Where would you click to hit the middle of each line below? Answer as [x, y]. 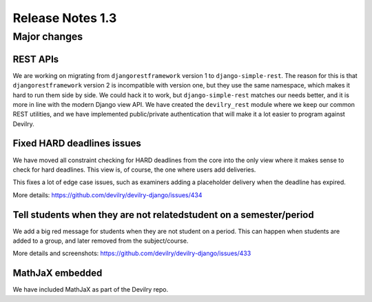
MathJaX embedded [58, 273]
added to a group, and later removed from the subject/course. [101, 241]
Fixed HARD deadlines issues [77, 144]
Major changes [48, 37]
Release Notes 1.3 [65, 18]
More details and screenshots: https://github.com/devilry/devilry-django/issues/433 [132, 253]
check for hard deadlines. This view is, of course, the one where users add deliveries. [134, 170]
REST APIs [36, 59]
